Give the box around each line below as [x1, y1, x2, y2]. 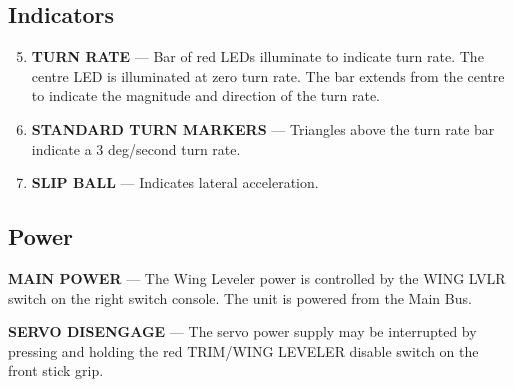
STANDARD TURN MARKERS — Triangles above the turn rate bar [31, 118, 495, 139]
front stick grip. [8, 360, 104, 381]
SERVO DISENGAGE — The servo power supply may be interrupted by [8, 321, 477, 342]
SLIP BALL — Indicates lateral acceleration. [31, 172, 319, 193]
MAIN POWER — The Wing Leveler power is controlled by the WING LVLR [8, 267, 506, 288]
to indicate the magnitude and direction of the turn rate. [31, 85, 381, 106]
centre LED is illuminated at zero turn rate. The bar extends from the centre [31, 65, 505, 86]
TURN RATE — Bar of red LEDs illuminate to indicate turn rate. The [31, 46, 484, 67]
